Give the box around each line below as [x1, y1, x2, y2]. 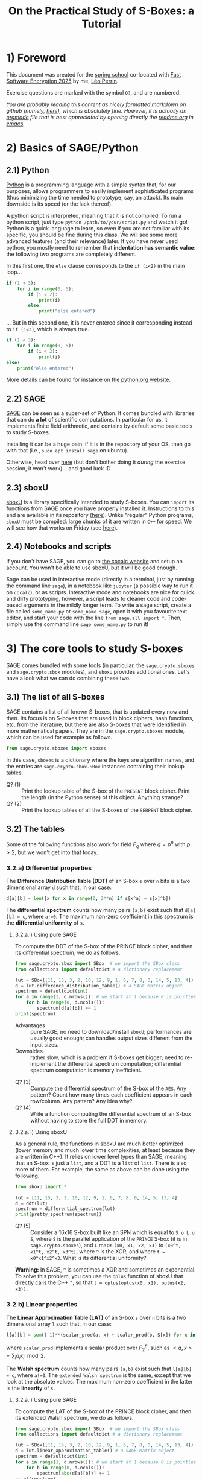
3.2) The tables [6, 823, 65, 834]
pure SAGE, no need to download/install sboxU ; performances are [30, 1028, 192, 1035]
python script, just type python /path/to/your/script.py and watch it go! [6, 218, 188, 226]
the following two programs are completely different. [6, 250, 137, 258]
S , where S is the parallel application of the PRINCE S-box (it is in [30, 1235, 188, 1243]
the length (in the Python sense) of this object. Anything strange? [21, 793, 183, 800]
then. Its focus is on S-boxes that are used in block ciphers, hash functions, [6, 714, 194, 721]
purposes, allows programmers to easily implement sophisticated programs [6, 187, 194, 194]
